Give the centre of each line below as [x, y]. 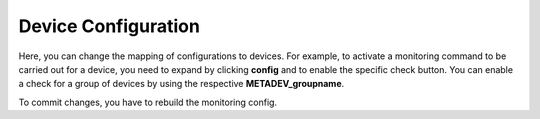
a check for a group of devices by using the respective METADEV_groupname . [181, 84]
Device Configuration [109, 26]
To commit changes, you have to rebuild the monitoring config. [148, 102]
